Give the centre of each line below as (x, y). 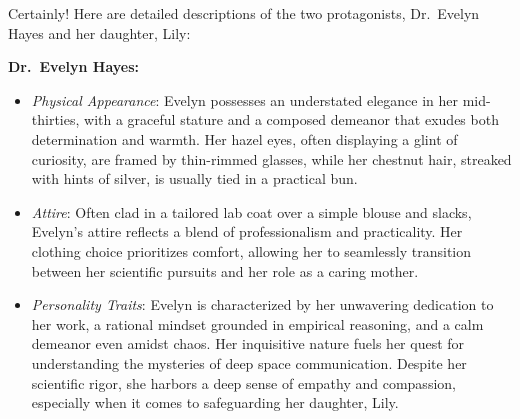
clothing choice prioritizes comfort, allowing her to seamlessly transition (251, 250)
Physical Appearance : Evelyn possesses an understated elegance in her (244, 99)
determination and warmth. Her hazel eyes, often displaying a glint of (244, 138)
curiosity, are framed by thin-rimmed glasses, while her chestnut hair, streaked (271, 158)
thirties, (55, 119)
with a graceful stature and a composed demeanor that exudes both (291, 119)
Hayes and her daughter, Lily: (99, 32)
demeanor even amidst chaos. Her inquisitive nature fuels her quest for (248, 343)
